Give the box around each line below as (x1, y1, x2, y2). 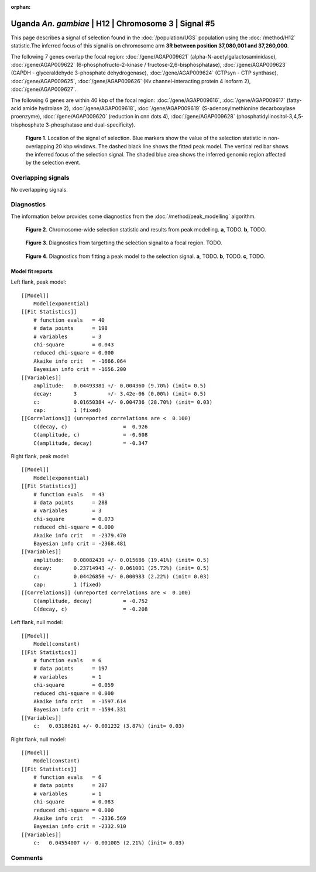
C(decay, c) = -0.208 (33, 606, 148, 612)
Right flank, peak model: (11, 453, 70, 460)
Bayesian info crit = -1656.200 (33, 366, 126, 373)
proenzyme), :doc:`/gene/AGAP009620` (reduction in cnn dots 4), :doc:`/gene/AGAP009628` (11, 113, 235, 120)
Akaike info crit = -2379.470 (33, 532, 126, 539)
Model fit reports (11, 267, 53, 275)
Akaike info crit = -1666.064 (33, 357, 126, 365)
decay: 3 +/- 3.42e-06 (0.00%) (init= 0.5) (33, 390, 207, 397)
